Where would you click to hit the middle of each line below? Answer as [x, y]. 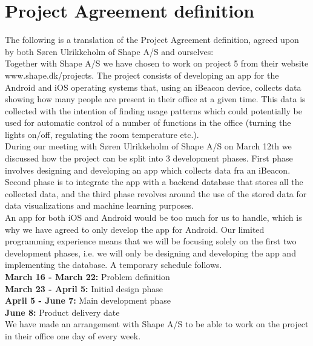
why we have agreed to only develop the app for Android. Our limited [135, 229]
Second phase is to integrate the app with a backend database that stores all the [154, 182]
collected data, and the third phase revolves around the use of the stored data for [156, 193]
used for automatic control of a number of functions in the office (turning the [148, 122]
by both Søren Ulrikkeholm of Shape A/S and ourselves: [109, 51]
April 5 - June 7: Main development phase [88, 300]
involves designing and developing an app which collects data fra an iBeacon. [148, 170]
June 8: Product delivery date [62, 312]
